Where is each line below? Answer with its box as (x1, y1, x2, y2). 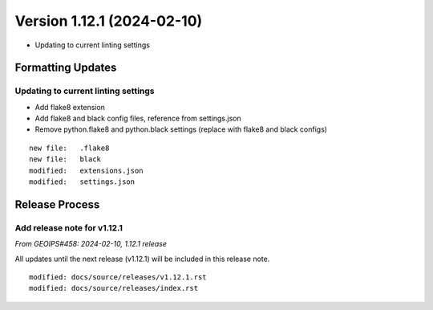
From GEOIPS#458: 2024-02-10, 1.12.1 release (14, 239, 168, 249)
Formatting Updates (14, 61, 117, 75)
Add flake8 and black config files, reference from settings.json (34, 113, 241, 124)
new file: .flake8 (29, 143, 110, 153)
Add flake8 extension (34, 102, 106, 112)
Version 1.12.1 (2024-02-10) (14, 12, 203, 30)
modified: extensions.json (29, 165, 144, 175)
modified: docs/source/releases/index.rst (29, 283, 199, 293)
